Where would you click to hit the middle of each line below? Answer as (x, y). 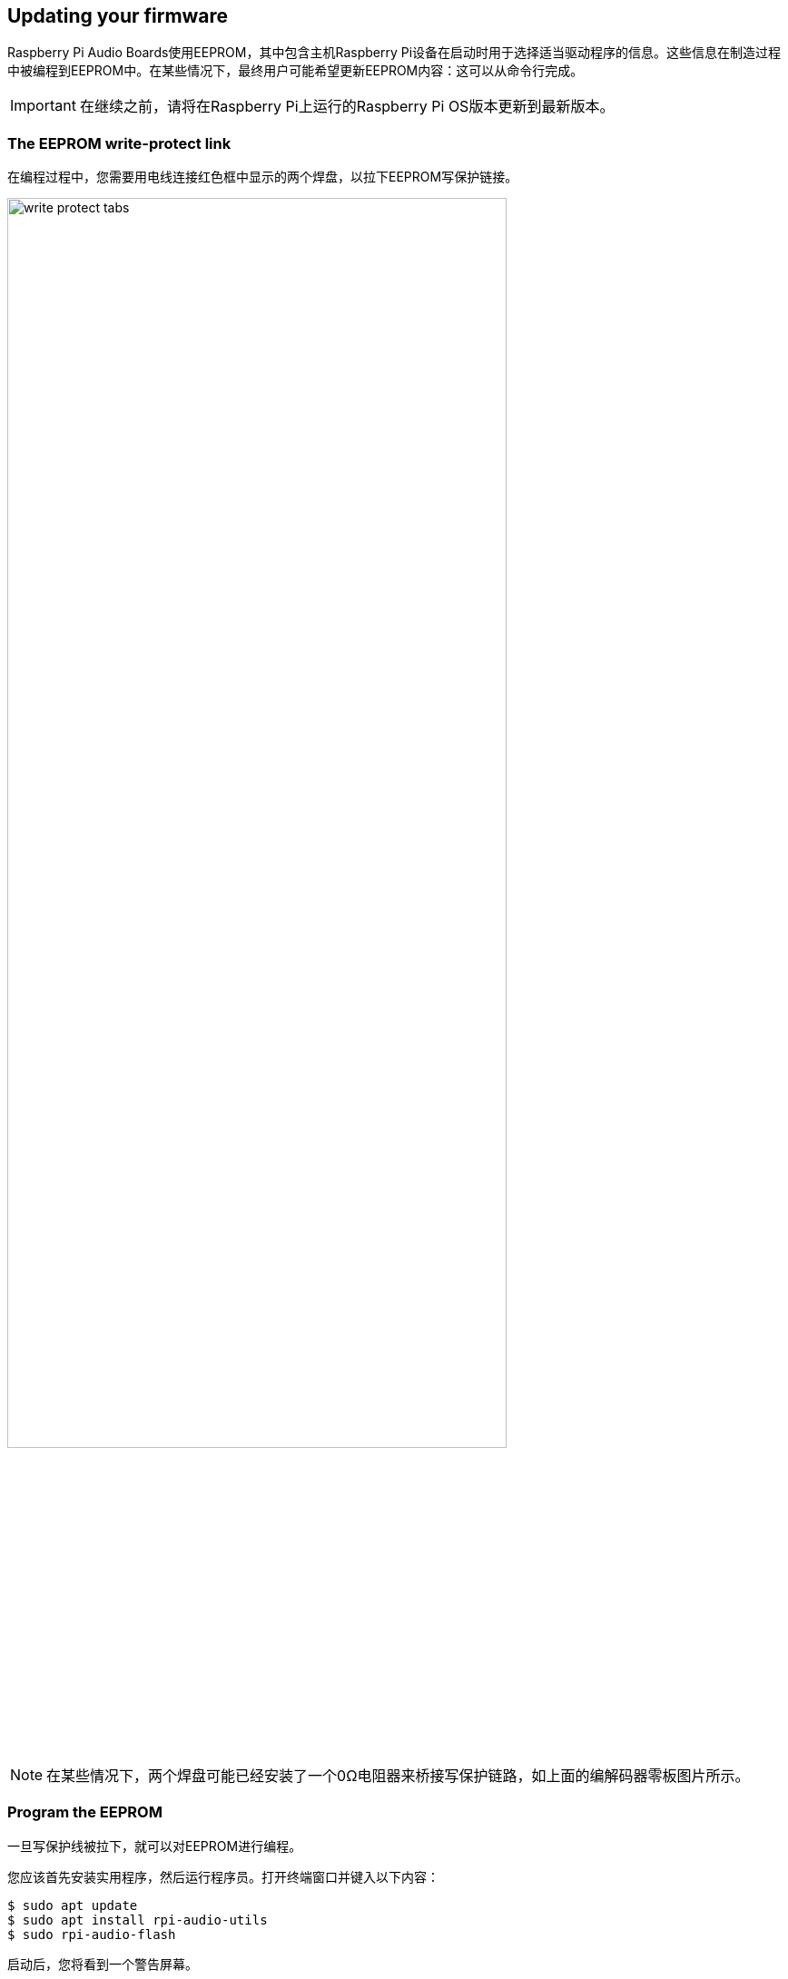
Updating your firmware (118, 16)
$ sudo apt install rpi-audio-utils (138, 1920)
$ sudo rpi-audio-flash (92, 1934)
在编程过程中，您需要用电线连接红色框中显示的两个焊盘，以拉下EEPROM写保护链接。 (263, 177)
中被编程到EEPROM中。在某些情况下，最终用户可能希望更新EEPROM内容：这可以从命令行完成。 (295, 71)
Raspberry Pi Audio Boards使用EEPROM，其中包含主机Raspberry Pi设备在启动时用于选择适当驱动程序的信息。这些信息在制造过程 (394, 53)
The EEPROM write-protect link (119, 143)
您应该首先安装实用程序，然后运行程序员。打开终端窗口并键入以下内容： (223, 1876)
